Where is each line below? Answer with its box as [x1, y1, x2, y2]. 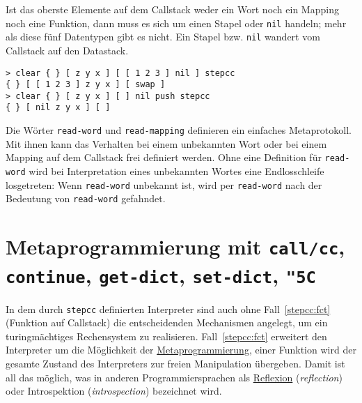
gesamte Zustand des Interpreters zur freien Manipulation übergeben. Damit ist [6, 356, 345, 370]
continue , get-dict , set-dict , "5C [6, 260, 316, 289]
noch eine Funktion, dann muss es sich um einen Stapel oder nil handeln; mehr [6, 15, 347, 30]
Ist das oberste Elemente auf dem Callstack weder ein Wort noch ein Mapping [6, 2, 339, 16]
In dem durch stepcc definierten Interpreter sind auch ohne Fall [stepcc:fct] [6, 301, 331, 316]
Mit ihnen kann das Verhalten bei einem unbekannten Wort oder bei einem [6, 136, 327, 151]
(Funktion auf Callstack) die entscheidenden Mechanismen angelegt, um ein [6, 315, 328, 330]
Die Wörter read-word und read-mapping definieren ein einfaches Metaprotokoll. [6, 123, 352, 137]
